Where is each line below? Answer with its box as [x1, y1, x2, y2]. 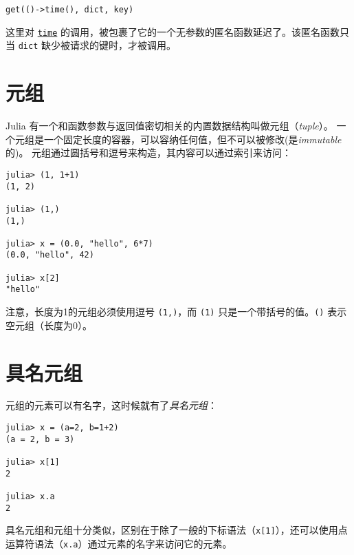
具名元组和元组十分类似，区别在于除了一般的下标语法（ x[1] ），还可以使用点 [5, 523, 348, 537]
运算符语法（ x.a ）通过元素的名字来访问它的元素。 [5, 536, 232, 550]
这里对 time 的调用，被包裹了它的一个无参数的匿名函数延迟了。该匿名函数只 [5, 24, 349, 39]
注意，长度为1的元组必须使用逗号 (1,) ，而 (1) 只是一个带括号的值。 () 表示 [5, 304, 347, 319]
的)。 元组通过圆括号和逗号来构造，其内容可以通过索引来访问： [5, 145, 292, 160]
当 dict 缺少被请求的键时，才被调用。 [5, 38, 176, 52]
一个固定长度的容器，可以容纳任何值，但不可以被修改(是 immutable [43, 132, 342, 146]
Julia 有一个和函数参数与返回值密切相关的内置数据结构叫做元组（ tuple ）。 [5, 118, 333, 133]
